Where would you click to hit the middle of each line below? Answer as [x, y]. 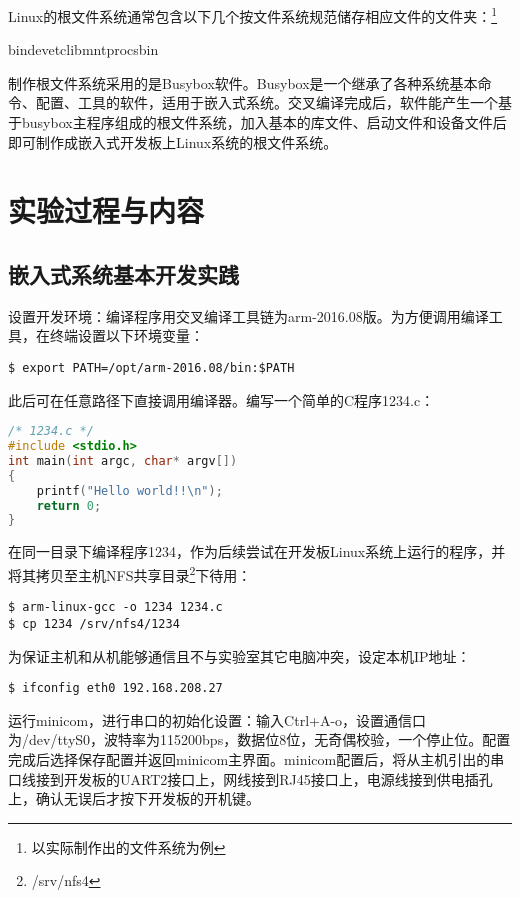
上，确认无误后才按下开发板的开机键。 [134, 798]
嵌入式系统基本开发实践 [123, 273]
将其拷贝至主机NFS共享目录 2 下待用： [130, 573]
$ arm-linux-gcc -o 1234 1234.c [115, 607]
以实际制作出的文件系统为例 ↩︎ [128, 846]
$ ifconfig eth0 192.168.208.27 [115, 688]
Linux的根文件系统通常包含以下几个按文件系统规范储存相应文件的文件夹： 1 [253, 14]
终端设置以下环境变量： [126, 335]
